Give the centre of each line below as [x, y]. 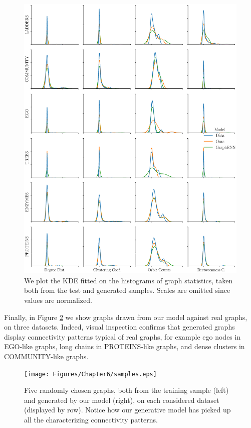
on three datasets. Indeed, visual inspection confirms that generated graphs [119, 327]
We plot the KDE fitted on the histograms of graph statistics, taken [129, 280]
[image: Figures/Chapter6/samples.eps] [90, 374]
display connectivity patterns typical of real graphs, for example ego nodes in [122, 336]
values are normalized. [58, 300]
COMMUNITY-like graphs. [46, 356]
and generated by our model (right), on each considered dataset [122, 400]
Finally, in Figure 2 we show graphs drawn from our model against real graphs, [126, 317]
